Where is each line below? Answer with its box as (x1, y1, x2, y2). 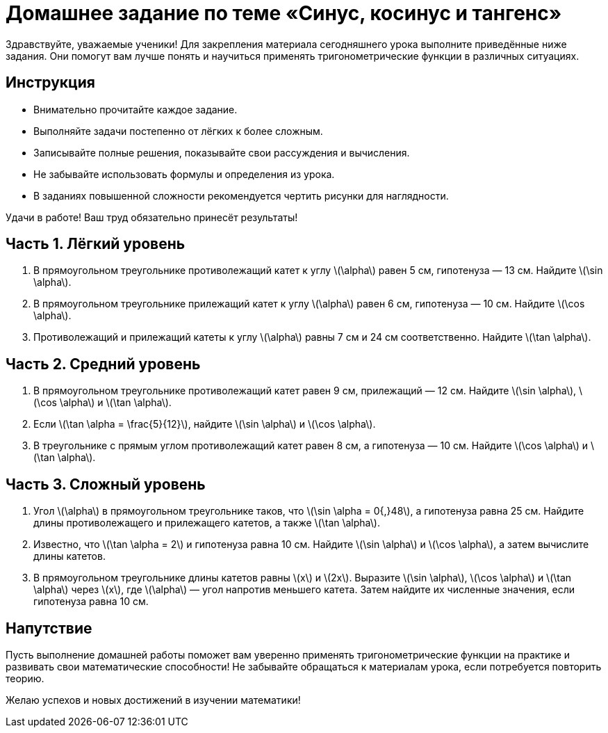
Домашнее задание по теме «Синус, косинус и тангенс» (6, 1, 562, 25)
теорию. (6, 672, 44, 684)
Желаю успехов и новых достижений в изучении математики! (6, 693, 301, 706)
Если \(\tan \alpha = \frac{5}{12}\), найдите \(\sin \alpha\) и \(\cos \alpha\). (33, 418, 376, 430)
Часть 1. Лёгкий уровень (6, 235, 186, 253)
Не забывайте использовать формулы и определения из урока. (33, 168, 335, 180)
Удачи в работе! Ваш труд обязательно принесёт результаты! (6, 211, 298, 223)
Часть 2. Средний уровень (6, 355, 201, 373)
